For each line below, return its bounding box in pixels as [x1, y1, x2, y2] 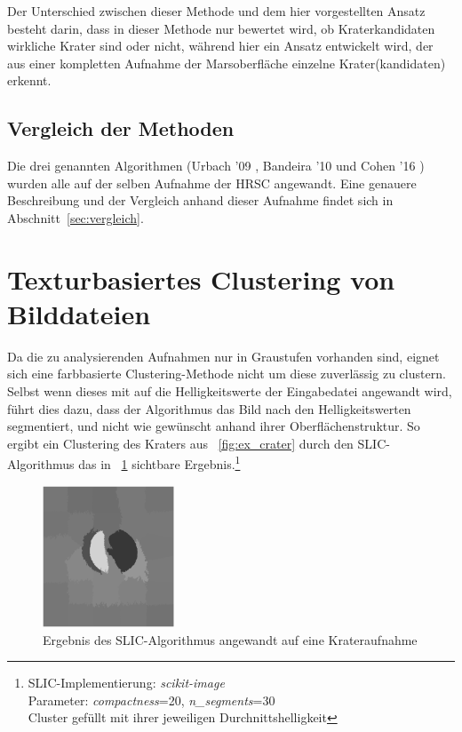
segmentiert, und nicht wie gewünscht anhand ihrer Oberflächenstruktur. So [7, 417, 420, 435]
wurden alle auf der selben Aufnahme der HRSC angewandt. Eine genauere [7, 173, 417, 192]
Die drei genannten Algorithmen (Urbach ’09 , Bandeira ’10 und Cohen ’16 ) [7, 156, 425, 175]
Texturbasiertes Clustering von [7, 260, 395, 297]
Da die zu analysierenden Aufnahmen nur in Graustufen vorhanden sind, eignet [7, 346, 440, 365]
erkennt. [7, 71, 52, 90]
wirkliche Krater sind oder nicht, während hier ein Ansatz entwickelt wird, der [7, 36, 434, 55]
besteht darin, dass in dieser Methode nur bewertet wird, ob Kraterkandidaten [7, 19, 435, 37]
